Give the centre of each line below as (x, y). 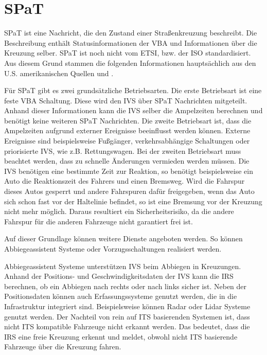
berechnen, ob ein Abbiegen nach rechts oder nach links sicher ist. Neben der (126, 286)
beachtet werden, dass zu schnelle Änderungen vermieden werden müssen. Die (127, 161)
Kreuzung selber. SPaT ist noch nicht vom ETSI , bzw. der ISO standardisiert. (128, 53)
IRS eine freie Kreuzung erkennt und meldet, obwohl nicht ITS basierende (121, 336)
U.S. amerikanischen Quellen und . (59, 73)
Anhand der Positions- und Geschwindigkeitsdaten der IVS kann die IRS (119, 276)
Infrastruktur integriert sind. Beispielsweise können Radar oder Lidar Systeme (127, 306)
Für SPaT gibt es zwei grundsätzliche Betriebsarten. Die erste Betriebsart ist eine (133, 90)
